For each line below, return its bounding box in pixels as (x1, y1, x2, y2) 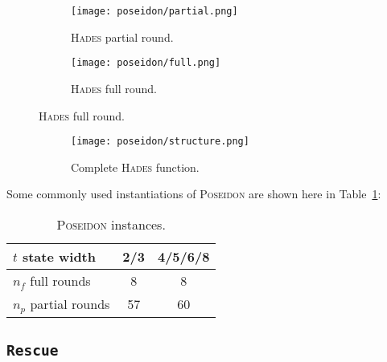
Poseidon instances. (56, 214, 166, 234)
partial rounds (30, 294, 110, 313)
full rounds (30, 270, 91, 290)
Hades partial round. (71, 28, 174, 45)
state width (22, 246, 96, 266)
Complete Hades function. (71, 158, 200, 175)
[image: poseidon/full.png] (71, 57, 221, 69)
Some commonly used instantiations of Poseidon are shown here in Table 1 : (6, 185, 381, 202)
